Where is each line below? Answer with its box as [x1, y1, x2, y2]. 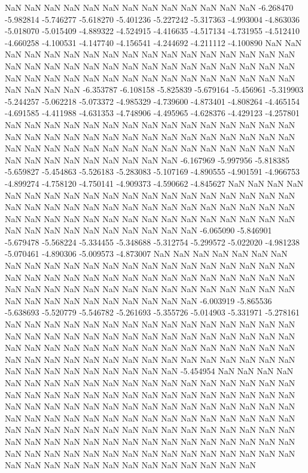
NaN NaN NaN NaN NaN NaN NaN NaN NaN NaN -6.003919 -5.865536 [5, 294, 272, 307]
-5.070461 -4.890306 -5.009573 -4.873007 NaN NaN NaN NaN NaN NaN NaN [5, 247, 288, 260]
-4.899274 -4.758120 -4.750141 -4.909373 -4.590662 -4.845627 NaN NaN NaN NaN [5, 177, 304, 189]
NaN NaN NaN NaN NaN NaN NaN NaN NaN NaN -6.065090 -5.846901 [5, 224, 272, 236]
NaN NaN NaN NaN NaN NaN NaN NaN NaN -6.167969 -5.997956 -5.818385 [5, 153, 289, 166]
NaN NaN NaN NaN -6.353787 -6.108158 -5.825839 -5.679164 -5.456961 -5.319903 [5, 83, 304, 96]
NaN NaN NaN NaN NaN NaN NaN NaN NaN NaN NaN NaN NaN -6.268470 [5, 1, 294, 13]
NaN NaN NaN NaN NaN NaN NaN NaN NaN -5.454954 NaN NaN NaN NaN [5, 365, 294, 377]
